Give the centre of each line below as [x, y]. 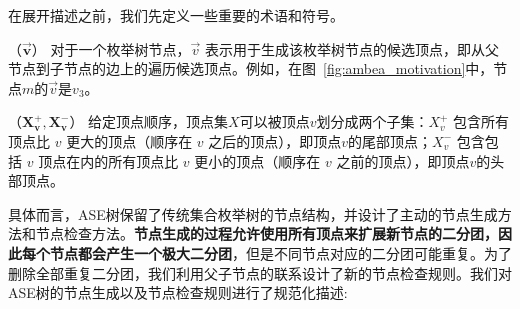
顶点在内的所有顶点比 [108, 160]
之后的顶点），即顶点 [275, 140]
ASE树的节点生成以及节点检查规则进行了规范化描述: [178, 292]
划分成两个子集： [372, 121]
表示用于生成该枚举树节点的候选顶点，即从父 [351, 48]
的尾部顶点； [390, 140]
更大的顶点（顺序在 [129, 140]
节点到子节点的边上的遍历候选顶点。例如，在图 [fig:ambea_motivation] [237, 68]
